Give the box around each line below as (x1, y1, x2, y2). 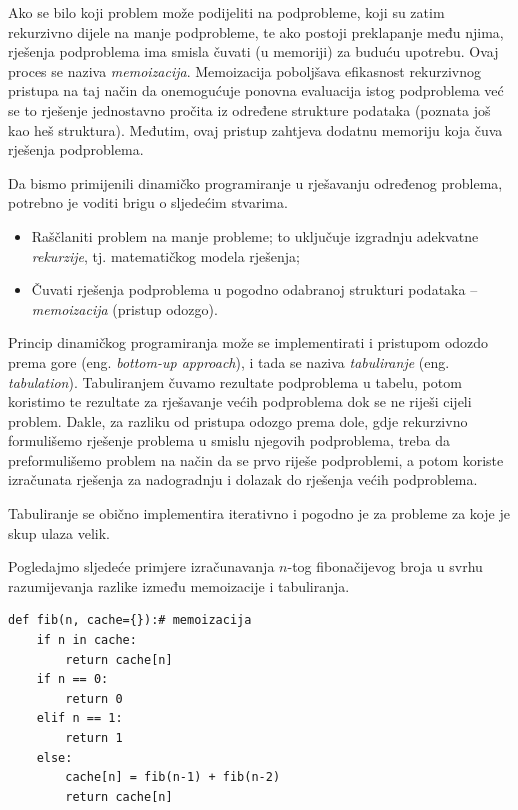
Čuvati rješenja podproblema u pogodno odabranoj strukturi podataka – (31, 279, 478, 300)
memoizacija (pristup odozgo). (31, 298, 218, 319)
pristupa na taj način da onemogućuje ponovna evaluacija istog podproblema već (8, 80, 504, 101)
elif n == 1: (36, 711, 123, 726)
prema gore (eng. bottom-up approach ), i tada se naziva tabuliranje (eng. (8, 351, 450, 372)
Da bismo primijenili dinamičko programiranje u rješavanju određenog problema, (8, 172, 503, 193)
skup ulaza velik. (8, 522, 110, 543)
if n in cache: (36, 633, 137, 648)
